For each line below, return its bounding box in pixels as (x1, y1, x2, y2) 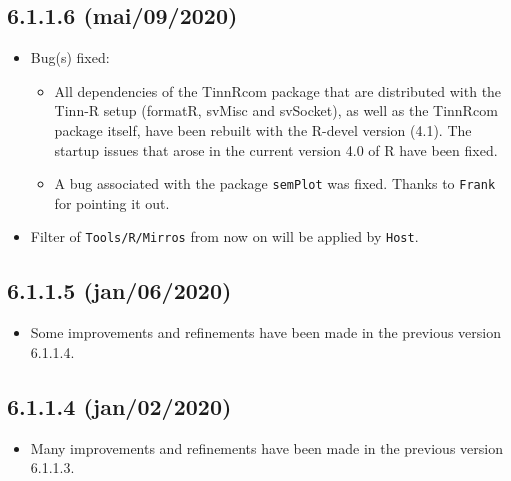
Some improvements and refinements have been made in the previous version (30, 322, 501, 343)
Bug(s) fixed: (30, 47, 110, 68)
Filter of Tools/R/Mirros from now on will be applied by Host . (30, 226, 419, 247)
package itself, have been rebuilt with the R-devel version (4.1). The (54, 119, 472, 140)
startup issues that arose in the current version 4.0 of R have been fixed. (54, 139, 498, 160)
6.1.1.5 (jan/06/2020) (7, 275, 232, 306)
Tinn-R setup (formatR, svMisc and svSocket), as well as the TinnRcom (54, 100, 498, 121)
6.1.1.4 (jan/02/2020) (7, 390, 232, 421)
